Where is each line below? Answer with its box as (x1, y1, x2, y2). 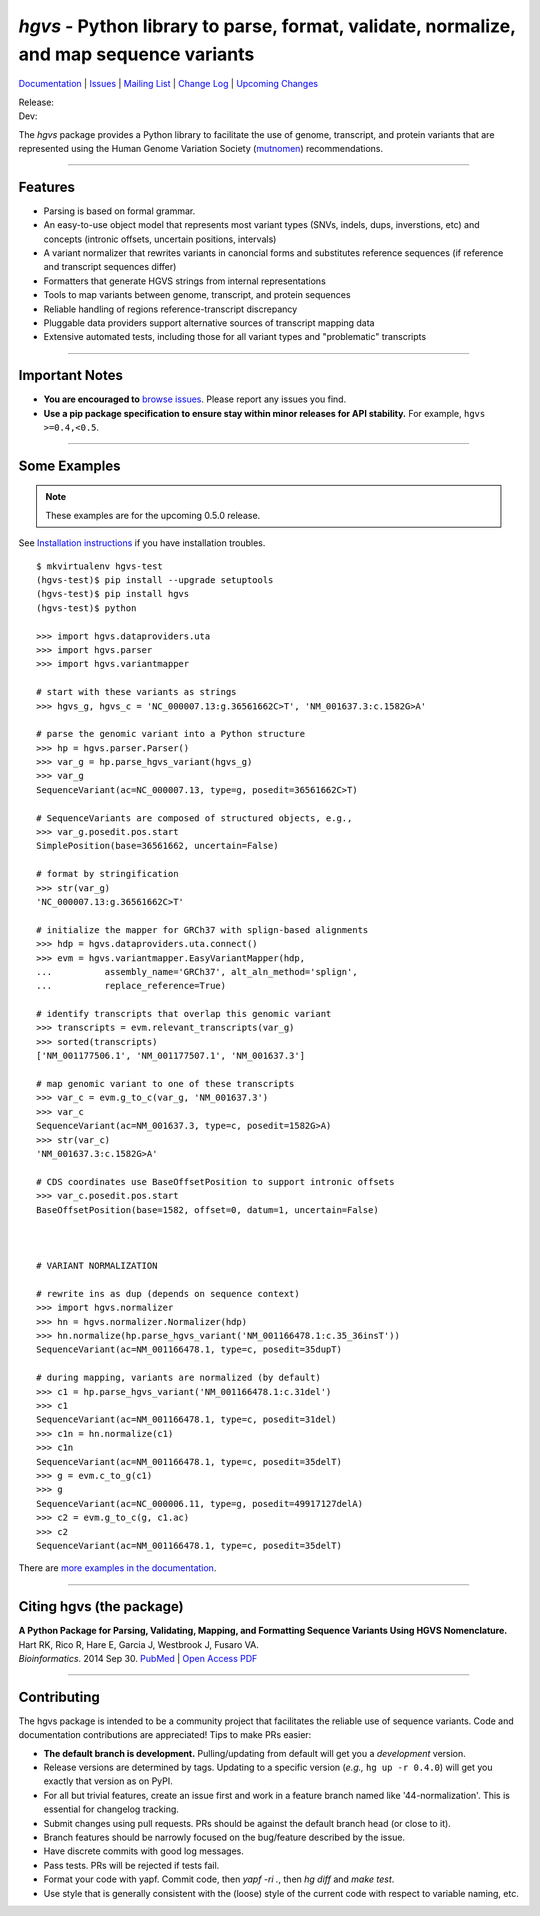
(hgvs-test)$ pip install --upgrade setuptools (36, 574, 274, 585)
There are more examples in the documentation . (18, 1562, 217, 1574)
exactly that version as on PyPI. (43, 1775, 174, 1787)
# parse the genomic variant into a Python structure (36, 728, 305, 740)
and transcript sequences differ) (43, 261, 177, 273)
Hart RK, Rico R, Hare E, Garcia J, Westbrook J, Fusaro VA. (18, 1638, 259, 1650)
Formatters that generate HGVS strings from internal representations (43, 275, 327, 287)
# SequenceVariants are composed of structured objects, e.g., (36, 812, 353, 824)
